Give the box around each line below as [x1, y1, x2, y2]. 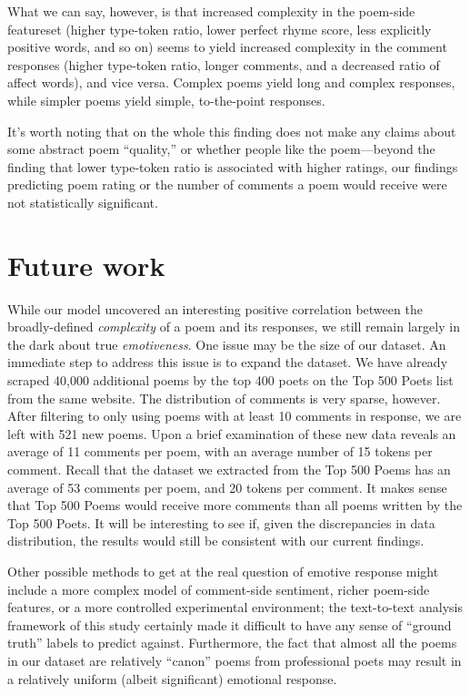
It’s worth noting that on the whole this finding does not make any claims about [7, 121, 456, 140]
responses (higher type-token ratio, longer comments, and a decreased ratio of [7, 55, 440, 74]
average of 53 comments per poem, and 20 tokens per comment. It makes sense [7, 477, 447, 496]
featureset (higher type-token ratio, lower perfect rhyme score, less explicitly [7, 19, 432, 38]
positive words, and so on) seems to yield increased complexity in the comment [7, 37, 447, 56]
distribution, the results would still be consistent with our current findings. [7, 531, 425, 550]
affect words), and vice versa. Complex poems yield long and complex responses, [7, 73, 455, 92]
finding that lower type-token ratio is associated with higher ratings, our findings [7, 157, 458, 176]
